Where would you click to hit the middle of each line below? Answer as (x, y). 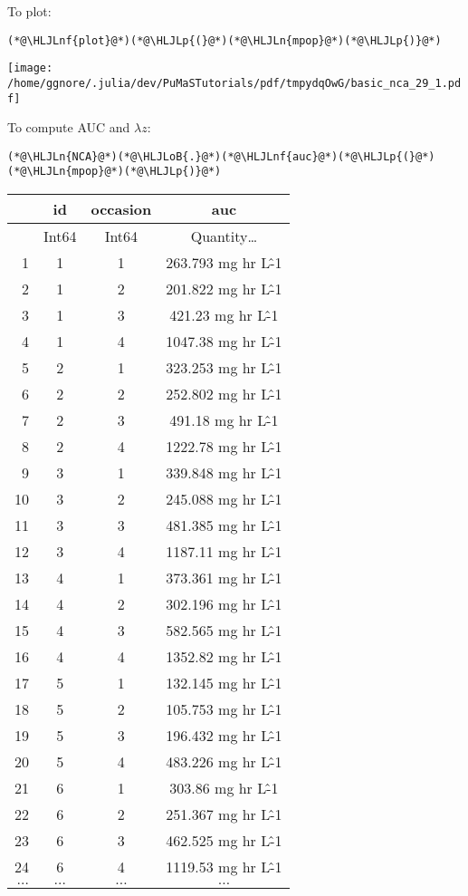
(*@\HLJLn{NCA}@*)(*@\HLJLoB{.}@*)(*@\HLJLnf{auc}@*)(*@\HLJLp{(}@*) (221, 156)
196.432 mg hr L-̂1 (224, 736)
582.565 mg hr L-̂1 (224, 631)
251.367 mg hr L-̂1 (224, 814)
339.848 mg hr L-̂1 (224, 473)
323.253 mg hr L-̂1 (224, 368)
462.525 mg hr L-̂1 (224, 841)
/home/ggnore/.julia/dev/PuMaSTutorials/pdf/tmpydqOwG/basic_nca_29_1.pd (234, 83)
